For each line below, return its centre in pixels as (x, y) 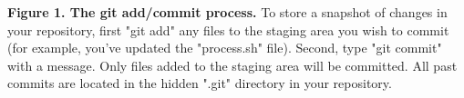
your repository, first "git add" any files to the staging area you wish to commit (228, 29)
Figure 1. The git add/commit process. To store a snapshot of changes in (227, 12)
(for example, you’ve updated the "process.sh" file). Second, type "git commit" (225, 48)
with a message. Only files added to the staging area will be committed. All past (232, 65)
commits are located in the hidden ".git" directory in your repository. (200, 83)
